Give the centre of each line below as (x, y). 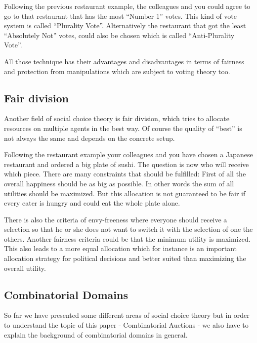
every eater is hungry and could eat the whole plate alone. (92, 203)
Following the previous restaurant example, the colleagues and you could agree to (127, 6)
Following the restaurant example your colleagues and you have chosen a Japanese (128, 154)
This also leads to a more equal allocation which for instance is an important (121, 248)
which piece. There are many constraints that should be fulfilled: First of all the (125, 174)
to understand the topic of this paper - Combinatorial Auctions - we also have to (126, 325)
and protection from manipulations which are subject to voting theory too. (117, 71)
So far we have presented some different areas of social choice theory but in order (127, 315)
